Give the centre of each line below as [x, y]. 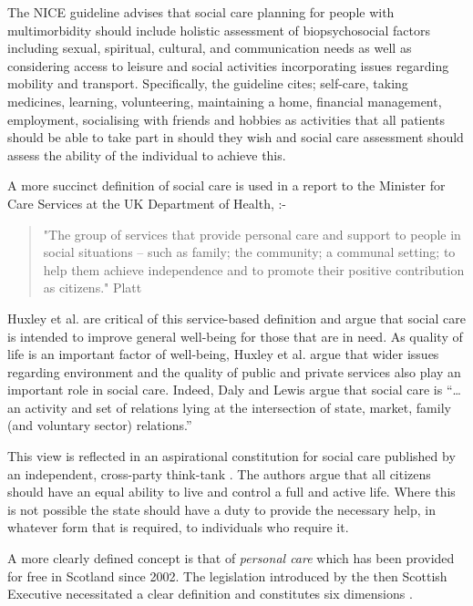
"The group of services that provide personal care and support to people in [252, 234]
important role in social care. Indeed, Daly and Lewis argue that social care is [225, 390]
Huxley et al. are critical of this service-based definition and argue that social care [236, 318]
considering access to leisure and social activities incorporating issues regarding [228, 65]
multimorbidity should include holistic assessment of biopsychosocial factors [219, 30]
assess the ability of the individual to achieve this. [147, 154]
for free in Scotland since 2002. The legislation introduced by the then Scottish [227, 575]
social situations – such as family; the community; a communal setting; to [249, 252]
